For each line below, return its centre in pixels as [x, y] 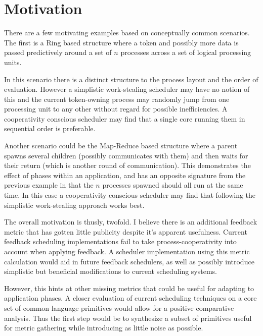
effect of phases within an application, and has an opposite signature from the [125, 175]
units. [13, 62]
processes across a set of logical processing [186, 52]
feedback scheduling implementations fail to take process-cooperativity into [120, 241]
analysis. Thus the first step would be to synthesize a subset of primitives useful [128, 318]
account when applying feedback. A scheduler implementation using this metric [127, 251]
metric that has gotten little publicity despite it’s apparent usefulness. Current [126, 231]
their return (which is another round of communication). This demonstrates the [127, 165]
